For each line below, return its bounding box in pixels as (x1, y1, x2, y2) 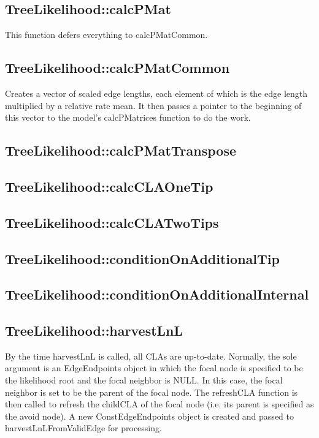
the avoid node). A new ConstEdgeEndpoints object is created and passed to (5, 409, 294, 422)
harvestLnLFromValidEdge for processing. (5, 421, 162, 434)
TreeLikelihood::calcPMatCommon (5, 58, 230, 77)
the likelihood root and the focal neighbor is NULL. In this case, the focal (5, 374, 283, 387)
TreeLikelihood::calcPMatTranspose (5, 141, 237, 160)
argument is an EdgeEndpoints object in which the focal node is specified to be (5, 361, 303, 374)
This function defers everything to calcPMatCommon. (5, 28, 208, 41)
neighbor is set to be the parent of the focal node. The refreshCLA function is (5, 385, 298, 398)
